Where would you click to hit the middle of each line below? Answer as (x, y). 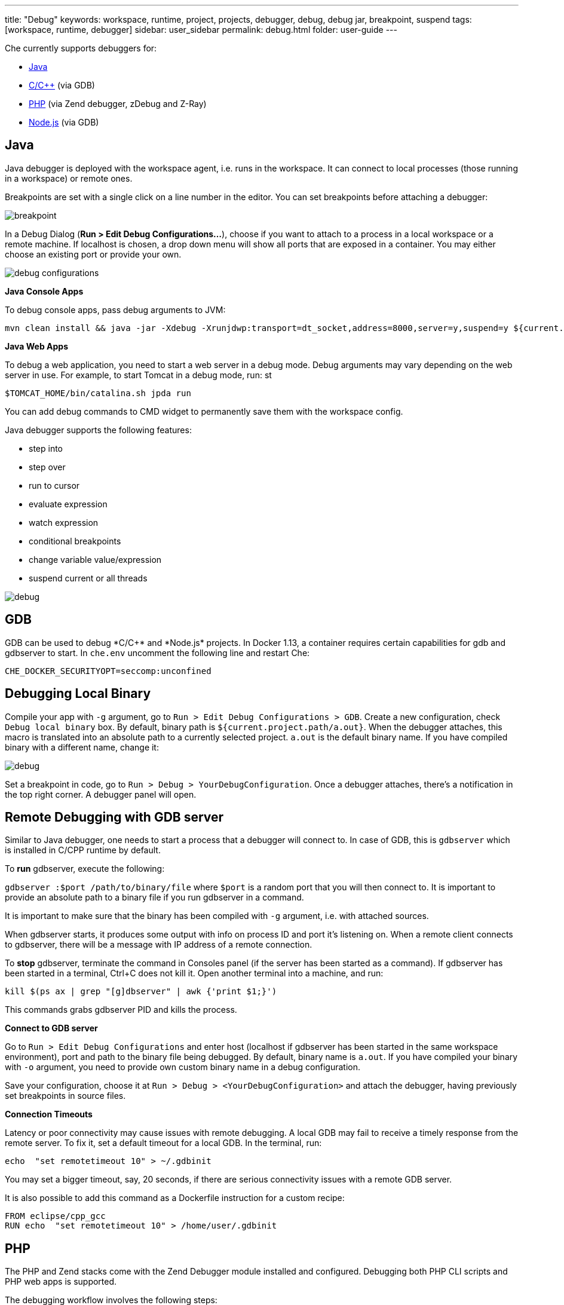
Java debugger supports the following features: (98, 430)
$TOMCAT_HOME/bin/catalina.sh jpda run (98, 393)
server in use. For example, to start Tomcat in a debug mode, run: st (138, 375)
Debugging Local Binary (78, 694)
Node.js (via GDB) (64, 122)
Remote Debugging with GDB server (114, 817)
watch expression (64, 522)
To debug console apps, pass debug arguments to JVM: (115, 310)
